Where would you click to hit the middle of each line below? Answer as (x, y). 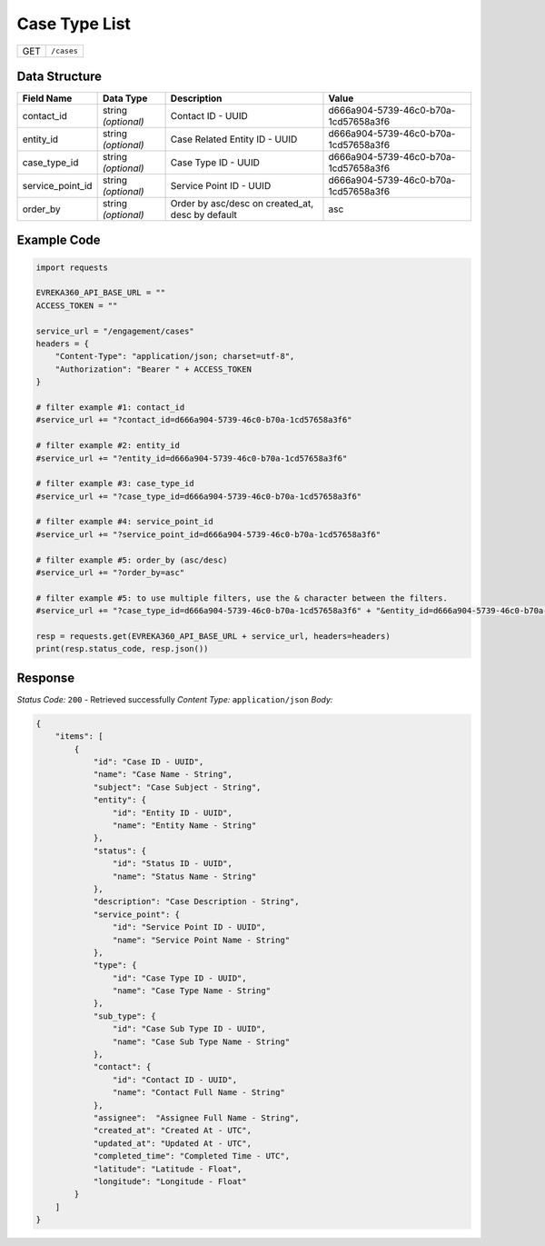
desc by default (204, 215)
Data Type (125, 98)
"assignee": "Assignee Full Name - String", (196, 1117)
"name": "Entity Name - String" (184, 826)
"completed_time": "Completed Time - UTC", (192, 1156)
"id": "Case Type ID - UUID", (179, 978)
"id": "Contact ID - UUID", (175, 1080)
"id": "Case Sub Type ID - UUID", (189, 1029)
